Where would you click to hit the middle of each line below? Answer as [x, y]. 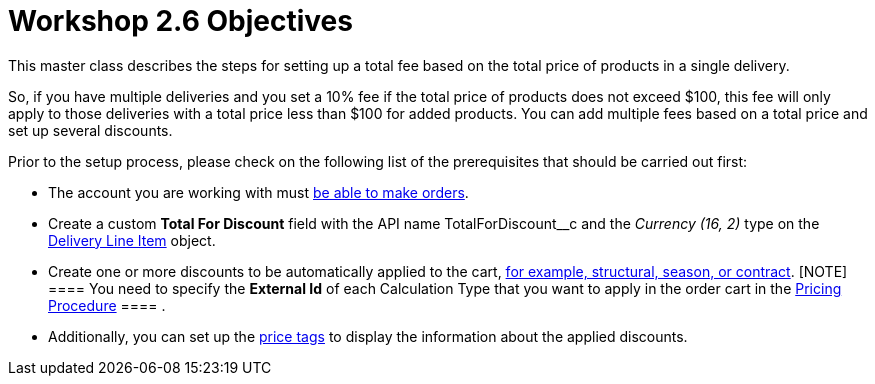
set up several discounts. [90, 130]
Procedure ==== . [107, 305]
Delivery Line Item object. [132, 240]
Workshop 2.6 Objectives [180, 21]
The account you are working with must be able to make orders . [258, 192]
